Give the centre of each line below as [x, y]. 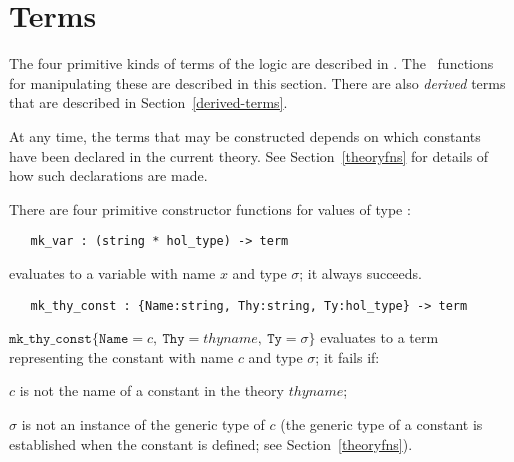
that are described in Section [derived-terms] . [148, 102]
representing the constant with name [121, 356]
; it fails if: [347, 356]
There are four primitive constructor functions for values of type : [210, 208]
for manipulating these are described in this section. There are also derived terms [257, 82]
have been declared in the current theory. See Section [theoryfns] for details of [249, 155]
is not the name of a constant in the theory [151, 390]
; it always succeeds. [360, 272]
